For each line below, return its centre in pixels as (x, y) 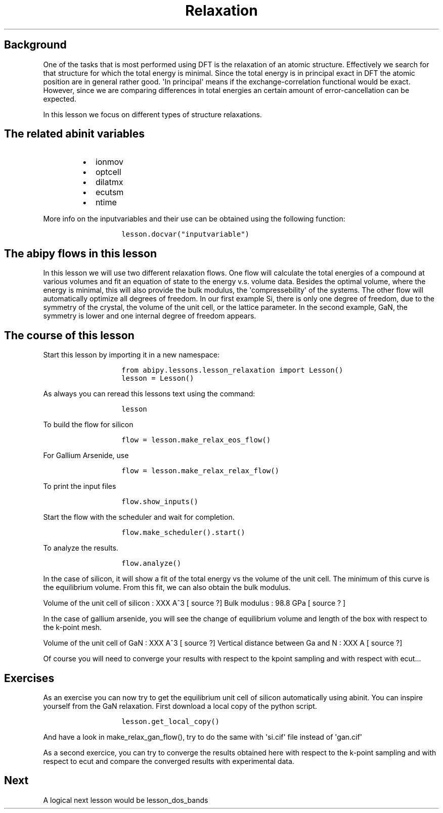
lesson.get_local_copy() (171, 721)
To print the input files (80, 486)
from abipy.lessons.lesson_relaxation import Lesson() (232, 370)
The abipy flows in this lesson (81, 253)
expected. (60, 99)
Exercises (29, 678)
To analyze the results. (81, 548)
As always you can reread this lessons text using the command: (149, 394)
